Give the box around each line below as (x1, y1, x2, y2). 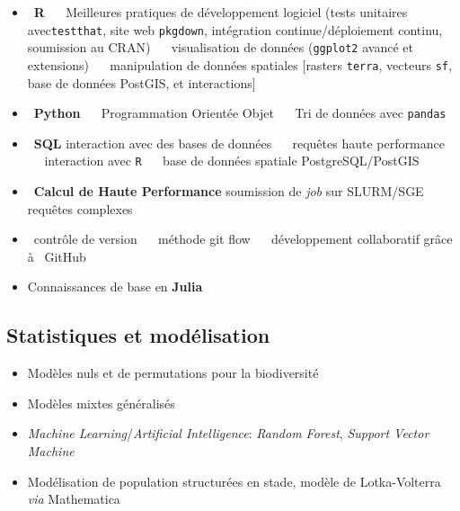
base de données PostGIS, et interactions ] (27, 73, 256, 92)
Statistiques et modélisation (6, 321, 270, 349)
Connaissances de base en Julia (27, 277, 203, 296)
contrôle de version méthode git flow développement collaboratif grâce (33, 229, 453, 248)
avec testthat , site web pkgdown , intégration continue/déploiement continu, (27, 20, 443, 39)
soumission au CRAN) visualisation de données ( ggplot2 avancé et (27, 38, 413, 57)
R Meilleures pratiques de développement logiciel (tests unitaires (33, 3, 408, 21)
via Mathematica (27, 489, 120, 508)
